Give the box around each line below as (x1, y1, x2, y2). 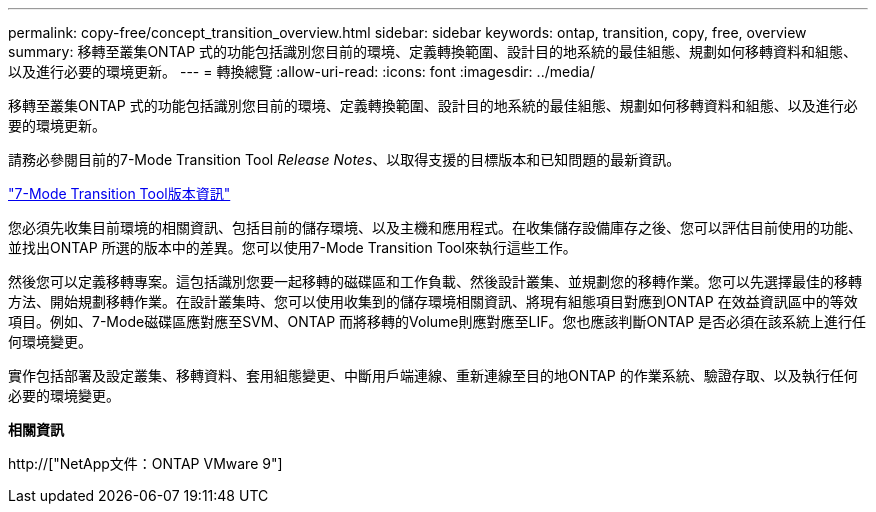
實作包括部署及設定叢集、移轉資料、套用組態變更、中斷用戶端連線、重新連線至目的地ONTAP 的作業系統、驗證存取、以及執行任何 (8, 367, 858, 384)
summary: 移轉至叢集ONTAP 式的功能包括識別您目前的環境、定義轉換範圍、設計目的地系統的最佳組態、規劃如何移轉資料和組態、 (8, 43, 858, 60)
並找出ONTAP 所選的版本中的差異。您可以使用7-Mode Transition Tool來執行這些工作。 (8, 239, 577, 256)
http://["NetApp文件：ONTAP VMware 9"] (8, 455, 283, 472)
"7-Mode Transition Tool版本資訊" (8, 185, 231, 202)
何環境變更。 (8, 333, 92, 350)
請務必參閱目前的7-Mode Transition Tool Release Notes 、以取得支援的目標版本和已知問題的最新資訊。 (8, 151, 681, 168)
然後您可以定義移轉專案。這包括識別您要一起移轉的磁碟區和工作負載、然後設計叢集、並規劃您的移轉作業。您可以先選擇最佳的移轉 (8, 273, 862, 290)
